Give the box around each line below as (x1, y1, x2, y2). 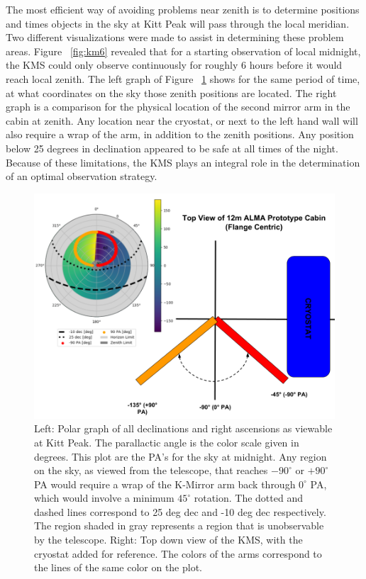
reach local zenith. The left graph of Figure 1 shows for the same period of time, (6, 71, 360, 86)
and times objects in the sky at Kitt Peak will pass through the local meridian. (6, 16, 350, 30)
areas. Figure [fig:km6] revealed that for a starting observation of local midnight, (6, 43, 361, 58)
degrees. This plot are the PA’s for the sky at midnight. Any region (34, 449, 327, 463)
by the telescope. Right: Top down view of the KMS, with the (34, 532, 303, 547)
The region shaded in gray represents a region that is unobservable (34, 518, 324, 533)
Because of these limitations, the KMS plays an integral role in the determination (6, 154, 360, 169)
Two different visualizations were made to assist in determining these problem (6, 30, 344, 45)
